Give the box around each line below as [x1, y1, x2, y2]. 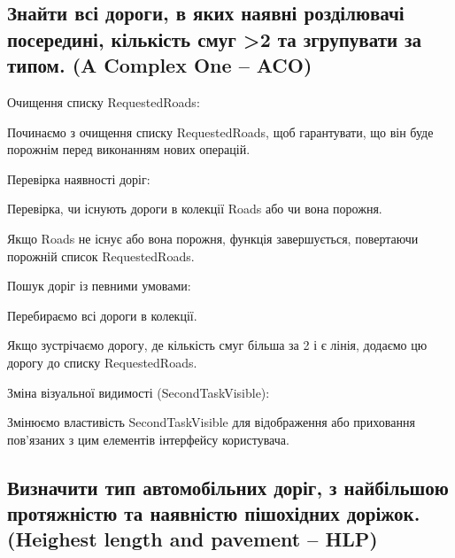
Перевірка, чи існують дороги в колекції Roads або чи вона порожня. [7, 199, 382, 218]
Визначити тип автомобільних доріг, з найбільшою [7, 473, 449, 500]
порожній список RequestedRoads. [7, 246, 195, 265]
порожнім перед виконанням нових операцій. [7, 140, 251, 159]
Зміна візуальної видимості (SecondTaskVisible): [7, 383, 270, 401]
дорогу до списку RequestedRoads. [7, 353, 197, 371]
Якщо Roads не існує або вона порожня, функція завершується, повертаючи [7, 229, 419, 247]
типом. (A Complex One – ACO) [7, 51, 312, 79]
